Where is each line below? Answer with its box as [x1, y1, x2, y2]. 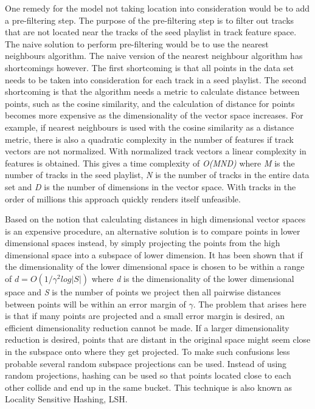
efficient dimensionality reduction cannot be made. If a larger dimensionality [5, 321, 289, 334]
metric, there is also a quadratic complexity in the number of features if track [5, 132, 294, 145]
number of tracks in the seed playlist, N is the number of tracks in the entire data [5, 168, 310, 181]
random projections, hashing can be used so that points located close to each [5, 369, 291, 382]
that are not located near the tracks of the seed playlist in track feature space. [5, 26, 297, 38]
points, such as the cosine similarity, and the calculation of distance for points [5, 97, 295, 109]
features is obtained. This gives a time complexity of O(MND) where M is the [5, 156, 295, 169]
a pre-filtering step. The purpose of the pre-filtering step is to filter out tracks [5, 13, 294, 26]
